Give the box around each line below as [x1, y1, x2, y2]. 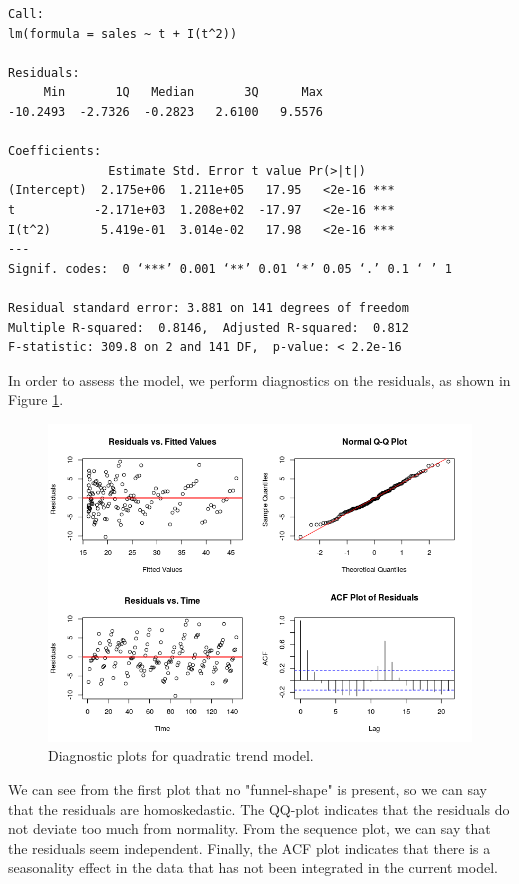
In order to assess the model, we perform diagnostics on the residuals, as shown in [8, 369, 511, 390]
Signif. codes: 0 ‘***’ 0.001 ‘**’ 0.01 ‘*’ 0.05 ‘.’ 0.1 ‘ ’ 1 [8, 261, 452, 276]
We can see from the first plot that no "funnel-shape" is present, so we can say [8, 779, 487, 800]
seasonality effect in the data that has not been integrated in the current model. [8, 857, 498, 878]
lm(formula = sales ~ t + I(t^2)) [8, 26, 238, 41]
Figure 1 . [8, 389, 64, 410]
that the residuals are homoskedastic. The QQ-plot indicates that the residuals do [8, 798, 510, 819]
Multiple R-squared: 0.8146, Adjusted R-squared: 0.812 [8, 320, 409, 335]
